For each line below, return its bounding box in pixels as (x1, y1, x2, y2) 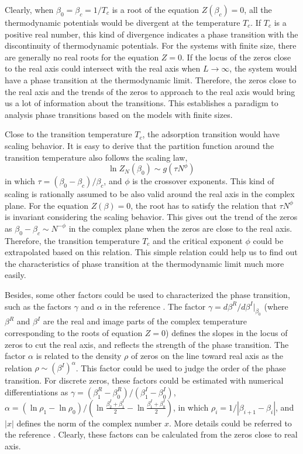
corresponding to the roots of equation (5, 327, 143, 339)
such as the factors (5, 300, 71, 312)
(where (264, 300, 288, 312)
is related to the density (36, 350, 122, 362)
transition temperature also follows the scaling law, (5, 151, 188, 163)
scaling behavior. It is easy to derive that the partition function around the (5, 139, 274, 151)
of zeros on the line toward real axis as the (130, 350, 284, 362)
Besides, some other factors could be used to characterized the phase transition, (5, 289, 290, 301)
